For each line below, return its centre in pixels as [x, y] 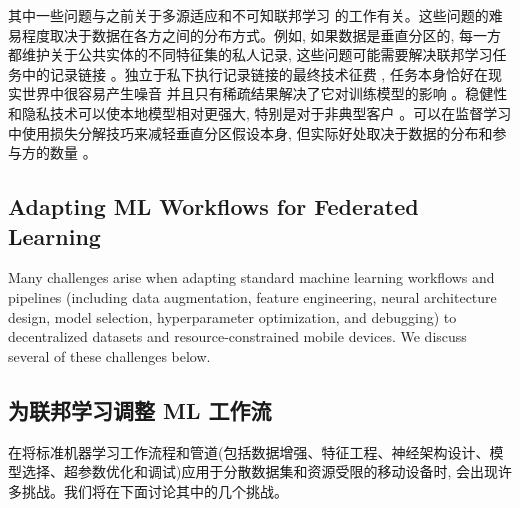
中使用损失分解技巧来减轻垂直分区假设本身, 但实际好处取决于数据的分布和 [250, 132]
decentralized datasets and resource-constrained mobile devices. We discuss [237, 336]
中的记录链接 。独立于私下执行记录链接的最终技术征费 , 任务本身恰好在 [254, 73]
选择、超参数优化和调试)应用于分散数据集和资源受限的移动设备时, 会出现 [259, 471]
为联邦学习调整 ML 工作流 [140, 409]
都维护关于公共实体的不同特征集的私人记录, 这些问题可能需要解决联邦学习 [250, 54]
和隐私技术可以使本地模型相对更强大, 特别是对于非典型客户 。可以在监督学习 [260, 112]
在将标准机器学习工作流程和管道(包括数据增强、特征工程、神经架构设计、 [249, 451]
